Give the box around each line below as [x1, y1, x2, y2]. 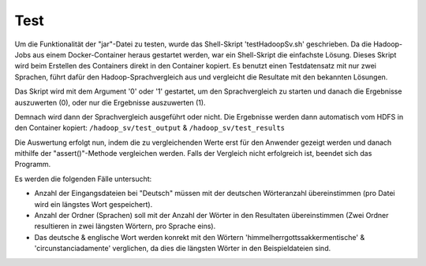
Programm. [14, 160, 51, 169]
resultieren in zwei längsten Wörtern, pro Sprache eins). [34, 221, 216, 231]
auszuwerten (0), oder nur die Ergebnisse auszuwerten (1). [14, 98, 206, 107]
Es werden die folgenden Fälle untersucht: [14, 174, 152, 183]
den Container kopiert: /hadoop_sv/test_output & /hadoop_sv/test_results [14, 123, 286, 133]
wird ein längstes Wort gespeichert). [34, 199, 153, 209]
